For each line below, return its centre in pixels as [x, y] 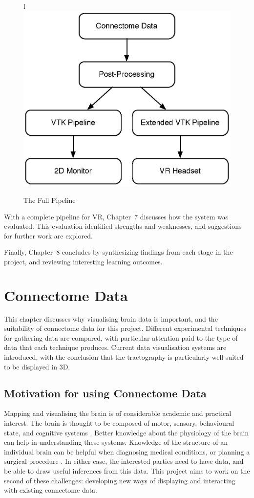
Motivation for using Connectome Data [105, 393]
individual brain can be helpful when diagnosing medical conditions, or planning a [127, 451]
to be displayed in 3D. [37, 366]
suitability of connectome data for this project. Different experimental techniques [125, 328]
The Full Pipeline [50, 200]
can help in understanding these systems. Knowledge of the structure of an [116, 442]
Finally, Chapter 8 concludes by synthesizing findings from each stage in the [118, 252]
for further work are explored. [48, 235]
